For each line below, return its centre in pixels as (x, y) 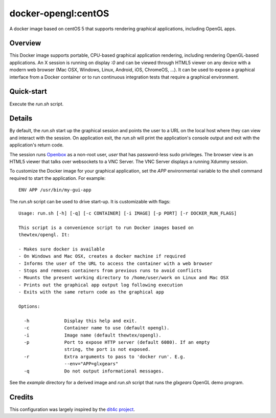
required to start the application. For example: (57, 178)
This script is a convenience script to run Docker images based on (106, 227)
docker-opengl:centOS (59, 13)
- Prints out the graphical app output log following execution (101, 285)
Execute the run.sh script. (37, 104)
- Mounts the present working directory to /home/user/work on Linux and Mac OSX (124, 278)
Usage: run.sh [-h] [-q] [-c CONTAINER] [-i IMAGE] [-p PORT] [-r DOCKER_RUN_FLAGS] (128, 213)
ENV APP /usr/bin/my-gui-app (55, 190)
